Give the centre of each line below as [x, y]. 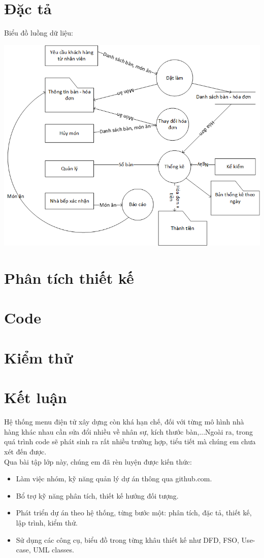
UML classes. [54, 550]
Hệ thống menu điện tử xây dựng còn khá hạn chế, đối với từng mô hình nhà [124, 422]
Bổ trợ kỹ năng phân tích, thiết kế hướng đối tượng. [97, 495]
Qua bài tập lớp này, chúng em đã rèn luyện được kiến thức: [98, 461]
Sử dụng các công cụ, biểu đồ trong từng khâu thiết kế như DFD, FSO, [127, 539]
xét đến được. [25, 451]
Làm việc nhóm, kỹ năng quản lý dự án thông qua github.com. [114, 479]
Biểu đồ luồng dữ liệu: [39, 33]
